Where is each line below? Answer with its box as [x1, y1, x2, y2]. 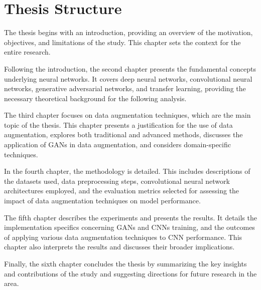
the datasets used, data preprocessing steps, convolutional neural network [4, 175, 230, 186]
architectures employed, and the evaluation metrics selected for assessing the [4, 185, 239, 196]
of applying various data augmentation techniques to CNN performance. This [4, 231, 242, 242]
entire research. [4, 47, 51, 57]
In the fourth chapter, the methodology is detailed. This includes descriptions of [4, 166, 250, 176]
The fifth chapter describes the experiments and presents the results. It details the [4, 212, 257, 222]
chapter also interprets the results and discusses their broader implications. [4, 241, 235, 252]
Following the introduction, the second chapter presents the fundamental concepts [4, 63, 256, 74]
